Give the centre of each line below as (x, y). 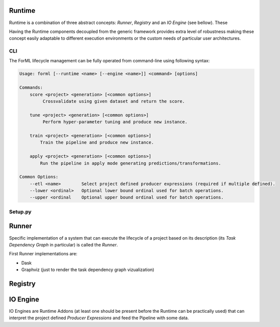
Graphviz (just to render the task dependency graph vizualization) (88, 270)
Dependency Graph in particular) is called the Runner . (64, 245)
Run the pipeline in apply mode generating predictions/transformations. (131, 163)
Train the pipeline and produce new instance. (97, 143)
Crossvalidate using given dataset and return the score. (114, 101)
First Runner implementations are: (43, 254)
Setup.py (20, 212)
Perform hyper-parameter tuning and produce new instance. (115, 122)
